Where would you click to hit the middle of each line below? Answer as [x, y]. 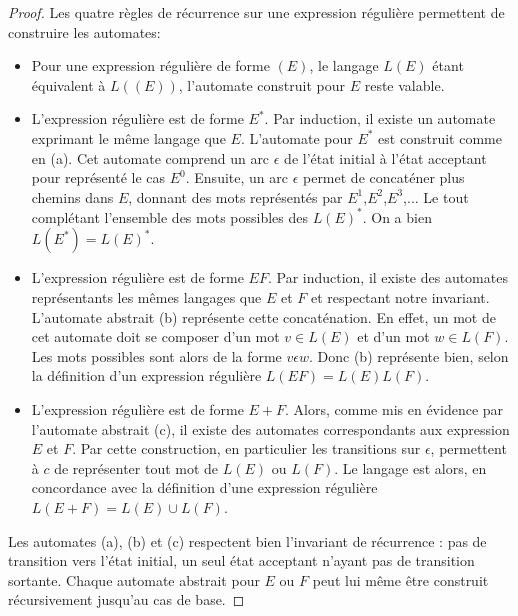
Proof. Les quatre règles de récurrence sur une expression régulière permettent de [256, 12]
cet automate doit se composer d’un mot [155, 336]
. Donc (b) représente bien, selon [409, 355]
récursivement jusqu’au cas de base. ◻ [126, 599]
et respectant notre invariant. [400, 297]
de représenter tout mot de [136, 467]
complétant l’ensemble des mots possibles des [170, 216]
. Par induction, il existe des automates [387, 277]
